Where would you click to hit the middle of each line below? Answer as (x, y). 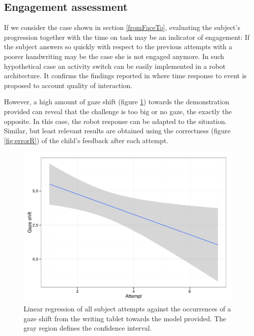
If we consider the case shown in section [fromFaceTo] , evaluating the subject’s (122, 27)
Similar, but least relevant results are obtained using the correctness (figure (117, 131)
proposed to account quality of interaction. (68, 85)
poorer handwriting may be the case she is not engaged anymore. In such (114, 56)
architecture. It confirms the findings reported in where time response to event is (126, 76)
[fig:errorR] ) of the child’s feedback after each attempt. (86, 140)
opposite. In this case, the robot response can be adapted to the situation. (115, 121)
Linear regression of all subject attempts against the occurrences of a (127, 309)
